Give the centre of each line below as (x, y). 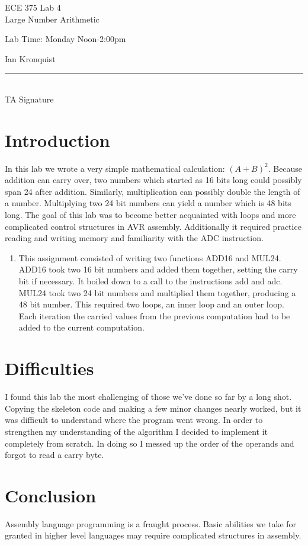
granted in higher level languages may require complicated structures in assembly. (153, 535)
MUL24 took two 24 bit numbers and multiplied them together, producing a (157, 292)
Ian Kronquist (30, 58)
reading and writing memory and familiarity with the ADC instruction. (134, 238)
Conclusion (51, 495)
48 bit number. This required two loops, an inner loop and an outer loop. (151, 304)
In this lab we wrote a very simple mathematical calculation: (115, 168)
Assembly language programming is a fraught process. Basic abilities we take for (151, 523)
